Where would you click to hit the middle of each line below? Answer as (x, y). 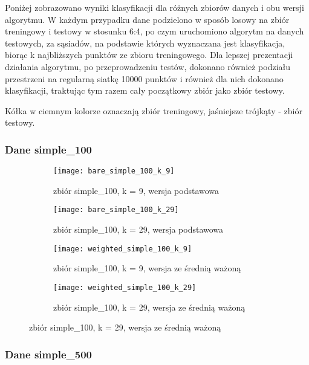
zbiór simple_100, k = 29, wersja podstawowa (138, 229)
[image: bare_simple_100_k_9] (114, 171)
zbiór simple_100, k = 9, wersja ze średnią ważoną (147, 268)
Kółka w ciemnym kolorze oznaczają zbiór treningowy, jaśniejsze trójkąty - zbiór (154, 110)
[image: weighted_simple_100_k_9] (123, 249)
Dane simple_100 (48, 149)
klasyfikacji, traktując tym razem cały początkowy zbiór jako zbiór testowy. (145, 90)
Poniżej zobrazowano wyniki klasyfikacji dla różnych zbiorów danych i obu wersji (154, 7)
